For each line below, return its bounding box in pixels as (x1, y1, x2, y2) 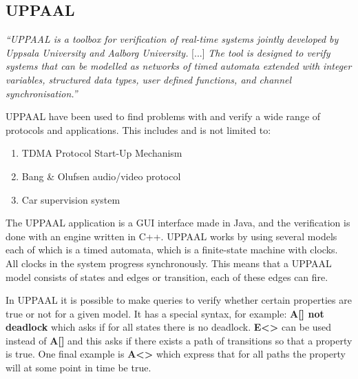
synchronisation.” (6, 86, 78, 100)
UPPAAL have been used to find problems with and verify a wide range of (6, 109, 321, 124)
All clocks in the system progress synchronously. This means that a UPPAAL (6, 255, 332, 270)
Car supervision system (21, 192, 120, 206)
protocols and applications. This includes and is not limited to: (6, 122, 271, 137)
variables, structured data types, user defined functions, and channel (6, 72, 292, 86)
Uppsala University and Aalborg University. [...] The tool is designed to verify (6, 45, 330, 59)
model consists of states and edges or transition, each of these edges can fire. (6, 269, 328, 284)
